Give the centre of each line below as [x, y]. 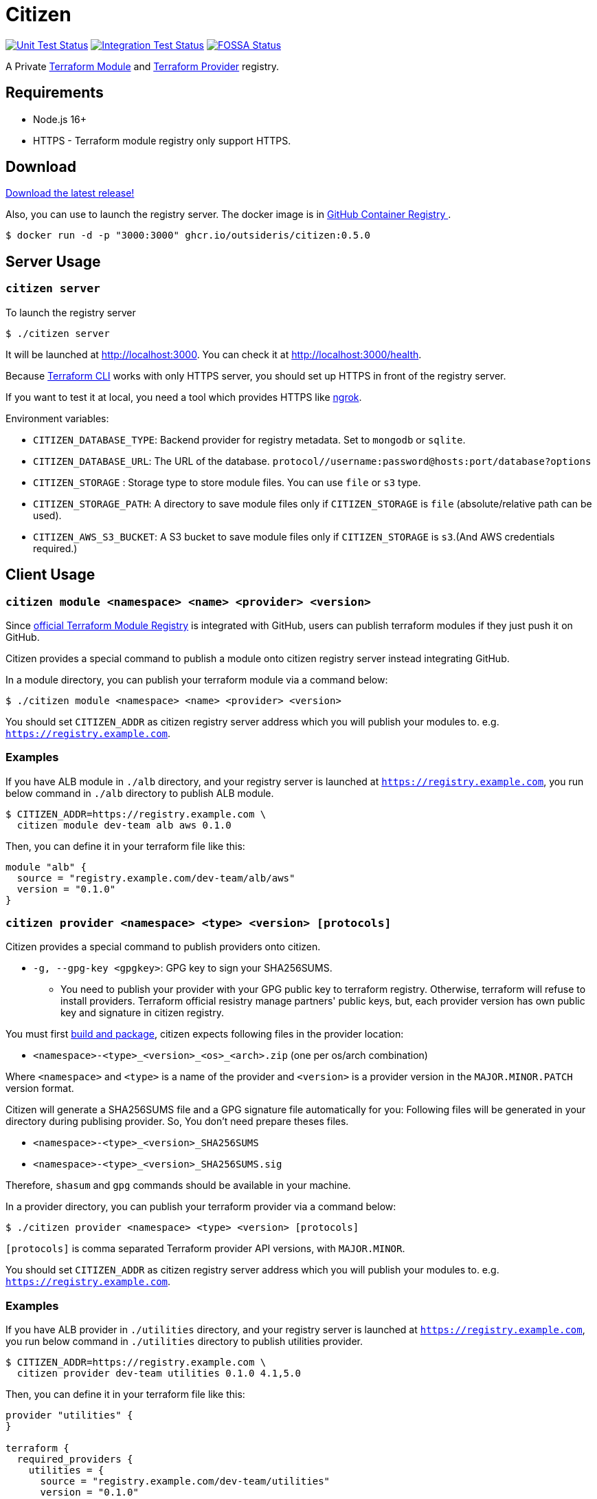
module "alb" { [46, 867]
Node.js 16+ [60, 119]
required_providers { [75, 1459]
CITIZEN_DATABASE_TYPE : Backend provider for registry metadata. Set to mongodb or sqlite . [249, 439]
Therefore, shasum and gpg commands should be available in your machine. [178, 1185]
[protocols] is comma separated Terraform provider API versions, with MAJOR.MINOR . [205, 1249]
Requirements [55, 93]
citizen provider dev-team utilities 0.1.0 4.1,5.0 [159, 1374]
